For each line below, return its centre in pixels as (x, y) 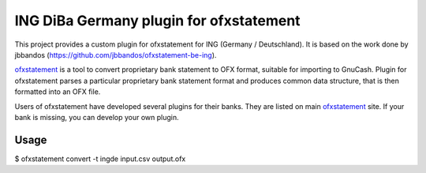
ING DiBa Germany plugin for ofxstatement (157, 21)
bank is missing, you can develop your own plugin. (97, 117)
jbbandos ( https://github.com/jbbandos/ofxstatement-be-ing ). (116, 55)
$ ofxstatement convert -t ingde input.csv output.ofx (100, 159)
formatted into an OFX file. (58, 92)
